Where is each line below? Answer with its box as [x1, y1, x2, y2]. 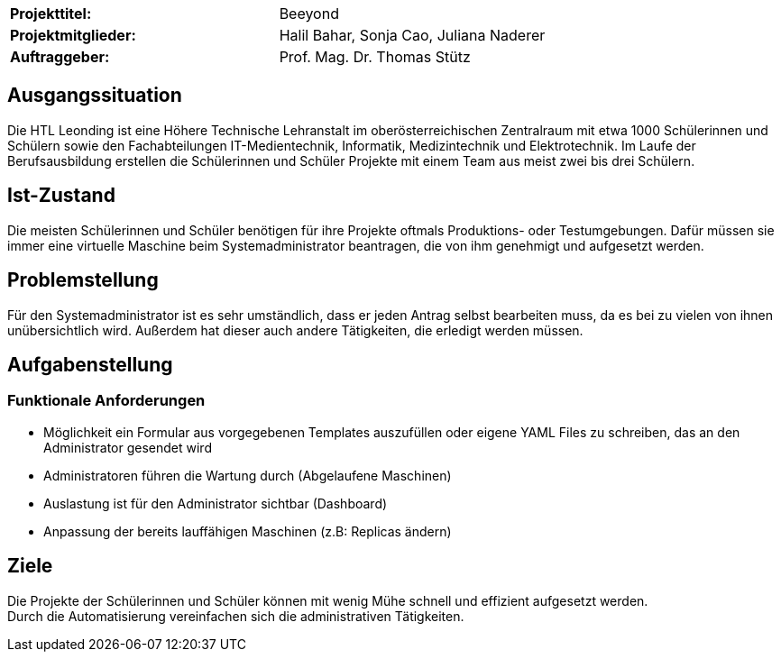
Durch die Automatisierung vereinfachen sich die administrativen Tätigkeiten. [7, 608, 464, 624]
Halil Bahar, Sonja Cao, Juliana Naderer [279, 26, 546, 44]
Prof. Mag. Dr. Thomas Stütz [279, 48, 471, 66]
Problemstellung [7, 269, 159, 292]
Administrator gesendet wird [43, 439, 212, 455]
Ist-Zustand [7, 184, 115, 207]
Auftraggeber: [10, 48, 110, 66]
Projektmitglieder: [10, 26, 136, 44]
